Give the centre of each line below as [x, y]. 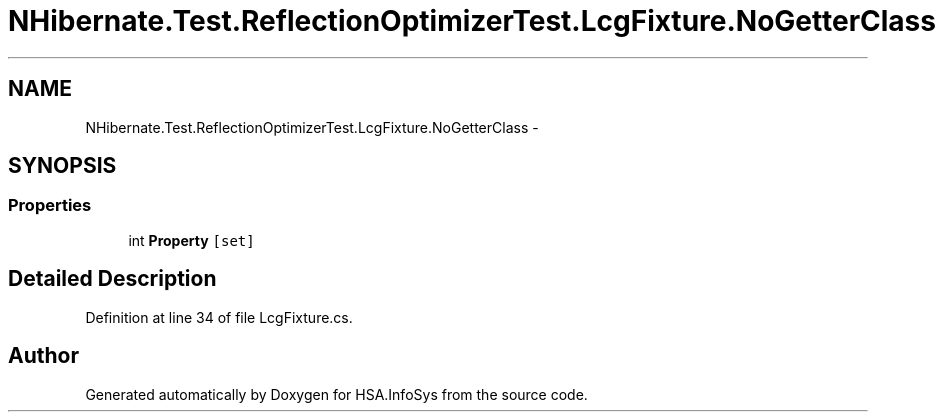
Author [43, 356]
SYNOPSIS [62, 166]
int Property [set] [191, 240]
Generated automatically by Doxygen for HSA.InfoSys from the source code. [336, 394]
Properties [50, 205]
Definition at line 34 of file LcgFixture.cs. [219, 317]
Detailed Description [112, 279]
